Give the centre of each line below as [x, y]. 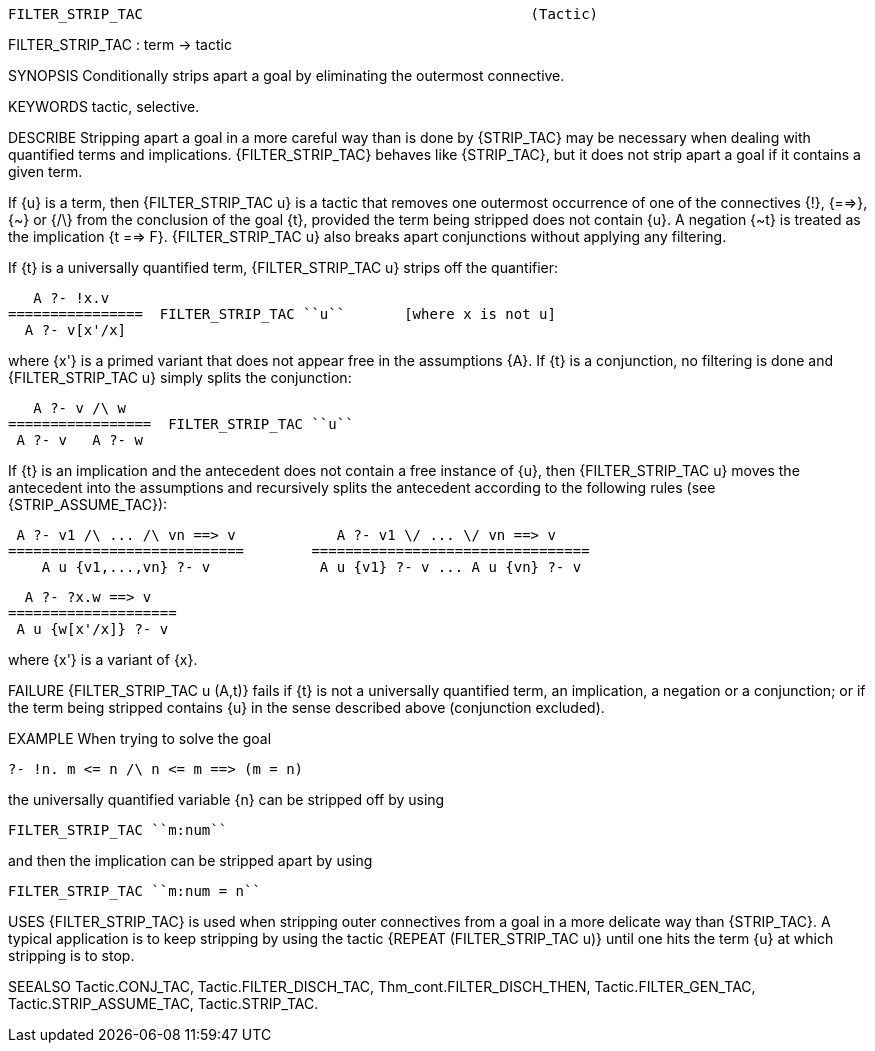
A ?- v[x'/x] [75, 330]
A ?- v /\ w [80, 408]
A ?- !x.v [71, 298]
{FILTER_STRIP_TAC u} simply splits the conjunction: [180, 377]
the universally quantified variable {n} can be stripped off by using [226, 799]
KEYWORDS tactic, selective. [104, 106]
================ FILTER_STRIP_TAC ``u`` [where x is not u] [282, 314]
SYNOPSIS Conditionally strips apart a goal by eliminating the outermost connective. [286, 75]
